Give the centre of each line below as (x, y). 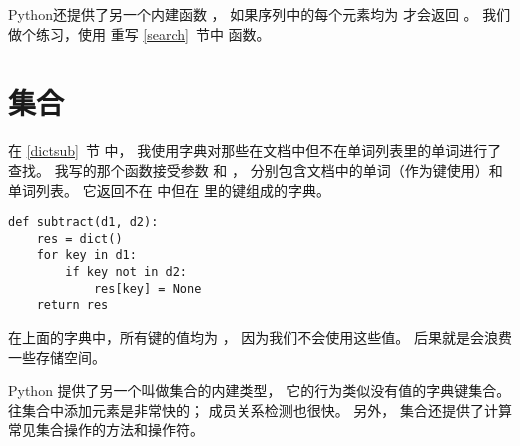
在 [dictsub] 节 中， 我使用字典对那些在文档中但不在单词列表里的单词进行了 (255, 150)
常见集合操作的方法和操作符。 (106, 429)
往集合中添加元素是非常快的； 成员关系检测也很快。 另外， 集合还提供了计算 (260, 409)
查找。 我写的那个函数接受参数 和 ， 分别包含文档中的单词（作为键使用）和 (255, 169)
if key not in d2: (126, 272)
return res (72, 305)
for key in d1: (86, 255)
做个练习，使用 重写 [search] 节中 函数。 (139, 33)
